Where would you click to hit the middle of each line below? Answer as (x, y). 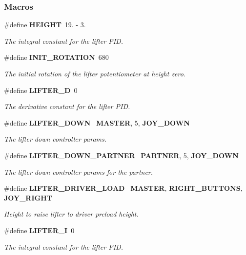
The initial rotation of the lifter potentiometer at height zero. (95, 73)
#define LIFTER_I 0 (39, 230)
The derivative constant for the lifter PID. (67, 106)
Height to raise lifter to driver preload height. (71, 214)
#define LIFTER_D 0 (41, 90)
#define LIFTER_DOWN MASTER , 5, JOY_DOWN (97, 122)
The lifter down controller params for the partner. (79, 172)
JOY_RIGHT (28, 197)
